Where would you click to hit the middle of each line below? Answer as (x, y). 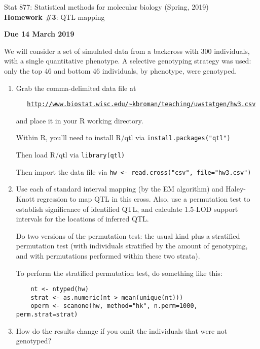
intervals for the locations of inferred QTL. (82, 219)
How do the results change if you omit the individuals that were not (122, 330)
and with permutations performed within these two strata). (108, 255)
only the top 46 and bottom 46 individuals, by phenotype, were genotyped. (121, 70)
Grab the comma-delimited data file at (76, 88)
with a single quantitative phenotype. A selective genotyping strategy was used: (128, 61)
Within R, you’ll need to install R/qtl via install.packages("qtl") (123, 137)
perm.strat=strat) (47, 315)
